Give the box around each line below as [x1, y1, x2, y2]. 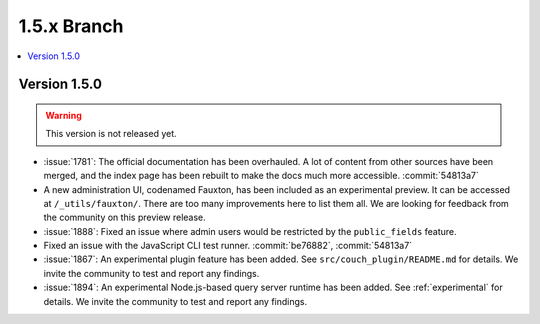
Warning [45, 109, 82, 121]
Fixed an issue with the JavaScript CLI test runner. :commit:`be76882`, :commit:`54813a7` [43, 240, 413, 252]
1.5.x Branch [18, 15, 124, 37]
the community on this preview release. [43, 211, 207, 224]
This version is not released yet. [45, 128, 177, 140]
